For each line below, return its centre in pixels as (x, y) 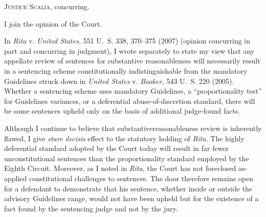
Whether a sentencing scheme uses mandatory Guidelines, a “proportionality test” (133, 91)
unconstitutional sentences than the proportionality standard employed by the (127, 158)
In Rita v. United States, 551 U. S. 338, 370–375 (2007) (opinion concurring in (127, 41)
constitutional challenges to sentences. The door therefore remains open (141, 178)
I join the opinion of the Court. (53, 23)
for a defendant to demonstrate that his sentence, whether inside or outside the (128, 188)
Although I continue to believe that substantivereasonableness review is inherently (133, 128)
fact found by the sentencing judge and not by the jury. (91, 208)
